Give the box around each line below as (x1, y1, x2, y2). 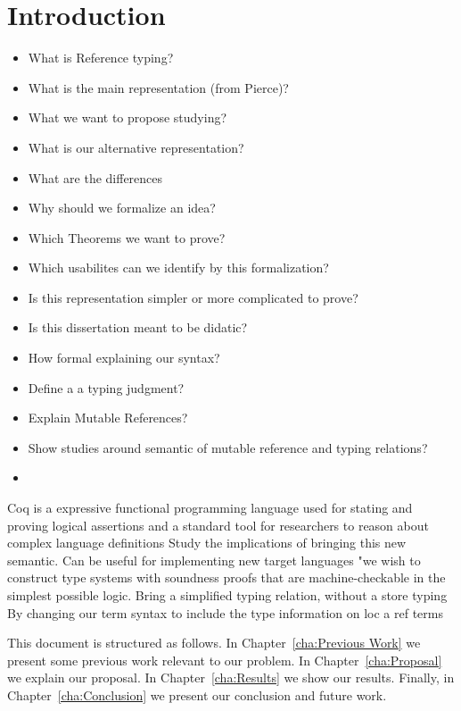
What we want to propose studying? (28, 108, 227, 127)
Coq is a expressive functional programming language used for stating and (7, 498, 413, 517)
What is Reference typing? (28, 48, 174, 67)
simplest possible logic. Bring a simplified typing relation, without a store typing (7, 586, 448, 604)
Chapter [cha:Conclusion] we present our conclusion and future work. (7, 685, 387, 704)
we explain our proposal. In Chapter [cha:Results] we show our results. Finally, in (7, 668, 455, 687)
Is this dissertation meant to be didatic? (28, 318, 248, 337)
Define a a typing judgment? (28, 378, 185, 397)
